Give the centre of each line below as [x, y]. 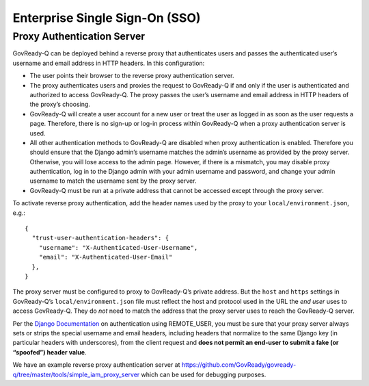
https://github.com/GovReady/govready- [239, 365]
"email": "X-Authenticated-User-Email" [106, 257]
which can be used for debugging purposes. [204, 374]
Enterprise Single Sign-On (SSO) [107, 18]
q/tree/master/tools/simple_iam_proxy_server [76, 374]
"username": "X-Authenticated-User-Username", [118, 247]
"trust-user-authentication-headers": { [100, 238]
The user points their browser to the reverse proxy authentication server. [132, 76]
